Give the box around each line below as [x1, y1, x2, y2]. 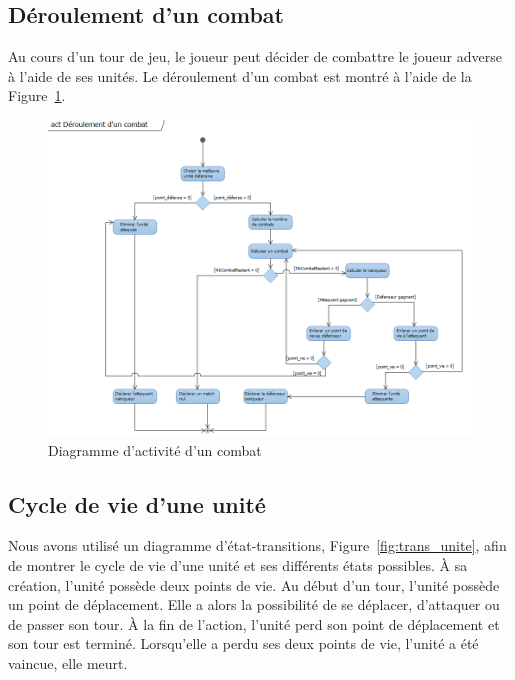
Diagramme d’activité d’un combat [48, 439, 262, 460]
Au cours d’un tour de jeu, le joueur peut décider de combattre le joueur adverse [8, 46, 502, 67]
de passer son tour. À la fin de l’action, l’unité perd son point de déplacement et [8, 613, 500, 634]
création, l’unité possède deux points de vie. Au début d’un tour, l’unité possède [8, 574, 500, 595]
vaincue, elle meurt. [8, 652, 128, 673]
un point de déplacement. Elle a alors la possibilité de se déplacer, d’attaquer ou [8, 594, 500, 615]
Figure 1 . [8, 85, 66, 106]
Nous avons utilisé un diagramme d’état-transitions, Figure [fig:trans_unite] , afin [8, 535, 507, 556]
